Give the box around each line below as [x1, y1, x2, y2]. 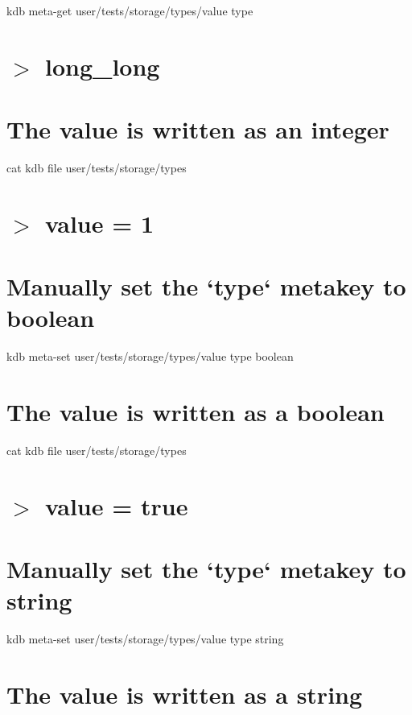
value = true [45, 489, 188, 522]
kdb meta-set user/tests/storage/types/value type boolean [6, 348, 294, 365]
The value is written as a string [6, 678, 363, 711]
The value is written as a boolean [6, 395, 385, 428]
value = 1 [45, 206, 154, 239]
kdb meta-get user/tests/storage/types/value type [6, 2, 253, 19]
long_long [45, 49, 160, 82]
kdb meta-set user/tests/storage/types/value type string [6, 630, 284, 647]
